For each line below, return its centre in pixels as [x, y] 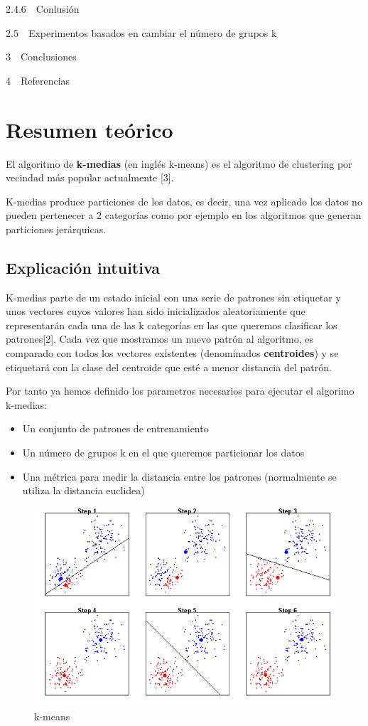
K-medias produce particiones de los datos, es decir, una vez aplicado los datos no [184, 201]
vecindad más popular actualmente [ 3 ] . [90, 177]
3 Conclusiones [41, 57]
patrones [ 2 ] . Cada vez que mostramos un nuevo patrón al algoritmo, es [159, 339]
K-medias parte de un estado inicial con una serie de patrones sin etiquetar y [173, 297]
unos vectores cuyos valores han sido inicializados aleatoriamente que [156, 311]
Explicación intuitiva [83, 267]
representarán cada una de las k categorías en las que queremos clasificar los [172, 325]
